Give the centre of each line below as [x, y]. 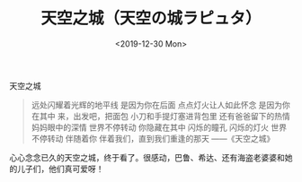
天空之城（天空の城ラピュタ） [151, 18]
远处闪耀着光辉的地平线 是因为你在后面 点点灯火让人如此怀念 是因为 [157, 105]
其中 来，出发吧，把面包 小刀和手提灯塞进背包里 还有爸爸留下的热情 [164, 116]
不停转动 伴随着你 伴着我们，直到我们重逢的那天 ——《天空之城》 [153, 138]
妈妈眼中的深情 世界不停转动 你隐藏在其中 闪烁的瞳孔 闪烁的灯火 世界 [159, 127]
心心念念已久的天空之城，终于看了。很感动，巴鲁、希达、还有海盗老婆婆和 [147, 157]
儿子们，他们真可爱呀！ [60, 169]
